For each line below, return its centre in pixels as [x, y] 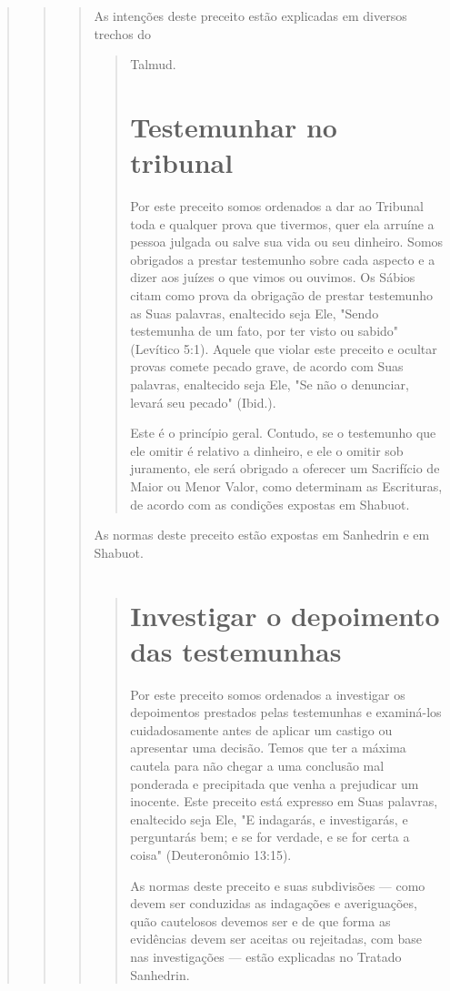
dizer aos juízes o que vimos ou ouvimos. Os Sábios [273, 277]
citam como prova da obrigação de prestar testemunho [281, 295]
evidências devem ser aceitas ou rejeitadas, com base [276, 939]
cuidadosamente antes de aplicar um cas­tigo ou [261, 729]
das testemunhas [236, 650]
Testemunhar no [234, 126]
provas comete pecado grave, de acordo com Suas [267, 366]
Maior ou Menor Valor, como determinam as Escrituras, [286, 486]
